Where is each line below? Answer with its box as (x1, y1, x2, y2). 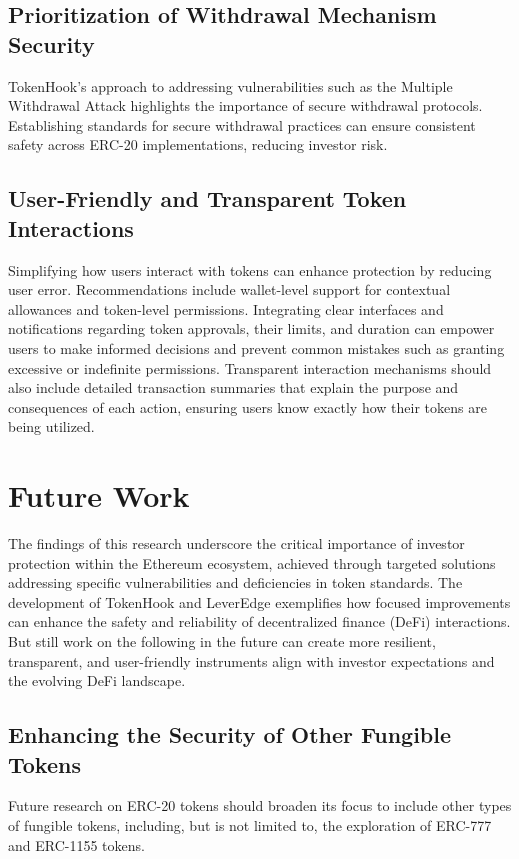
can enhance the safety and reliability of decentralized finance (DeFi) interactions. (8, 611, 511, 632)
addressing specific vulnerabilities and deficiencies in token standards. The (8, 572, 463, 593)
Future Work (8, 475, 190, 516)
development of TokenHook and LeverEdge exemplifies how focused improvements (8, 591, 511, 612)
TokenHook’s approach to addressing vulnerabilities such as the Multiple (8, 75, 453, 96)
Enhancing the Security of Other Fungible (8, 719, 452, 750)
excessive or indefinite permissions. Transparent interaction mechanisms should (8, 357, 492, 378)
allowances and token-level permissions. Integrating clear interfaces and (8, 298, 444, 319)
